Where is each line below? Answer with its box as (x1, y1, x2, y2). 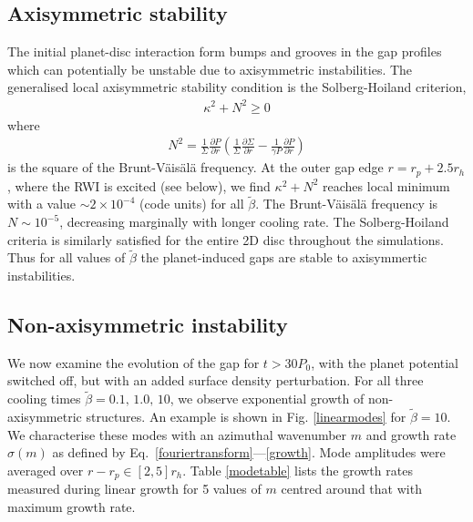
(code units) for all (139, 194, 244, 213)
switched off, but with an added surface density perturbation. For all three (7, 371, 424, 390)
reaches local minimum (323, 176, 450, 195)
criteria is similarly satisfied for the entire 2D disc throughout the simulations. (7, 230, 444, 249)
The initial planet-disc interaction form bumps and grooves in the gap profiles (7, 42, 442, 61)
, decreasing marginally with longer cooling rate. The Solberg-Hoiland (59, 212, 449, 230)
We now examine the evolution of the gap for (7, 353, 260, 372)
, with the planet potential (311, 353, 459, 372)
